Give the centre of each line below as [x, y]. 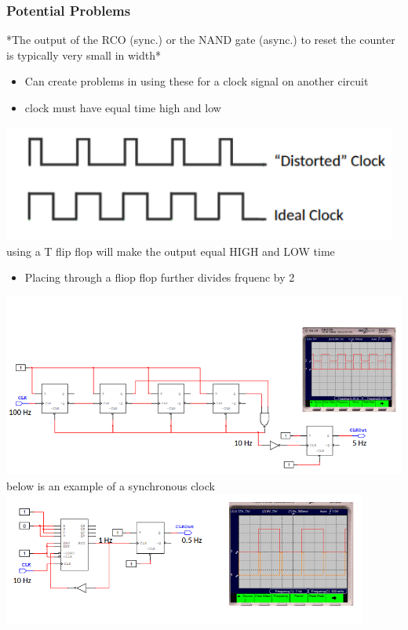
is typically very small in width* [84, 55]
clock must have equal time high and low [123, 107]
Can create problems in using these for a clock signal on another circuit [197, 81]
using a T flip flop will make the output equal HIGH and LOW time [171, 251]
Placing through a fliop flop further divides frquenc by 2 [160, 277]
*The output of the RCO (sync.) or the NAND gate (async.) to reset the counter [201, 40]
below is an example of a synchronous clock [111, 486]
